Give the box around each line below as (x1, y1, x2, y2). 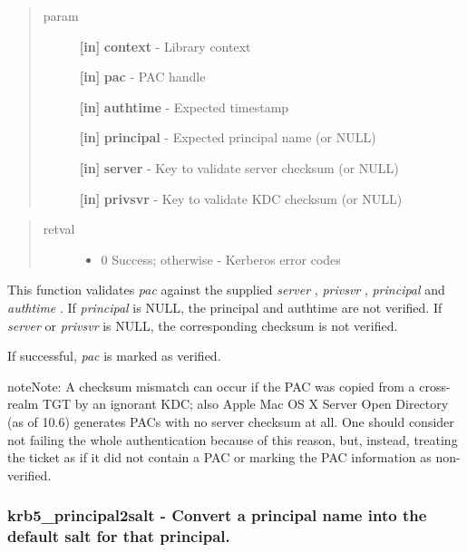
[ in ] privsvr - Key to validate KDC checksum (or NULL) (79, 189, 403, 208)
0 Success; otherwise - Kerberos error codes (101, 249, 341, 268)
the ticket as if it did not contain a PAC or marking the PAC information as (7, 448, 432, 467)
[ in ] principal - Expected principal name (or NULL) (79, 128, 376, 147)
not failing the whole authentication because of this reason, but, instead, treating (7, 430, 458, 449)
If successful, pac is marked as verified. (7, 346, 221, 365)
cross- (419, 376, 451, 395)
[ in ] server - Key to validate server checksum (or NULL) (79, 158, 399, 177)
